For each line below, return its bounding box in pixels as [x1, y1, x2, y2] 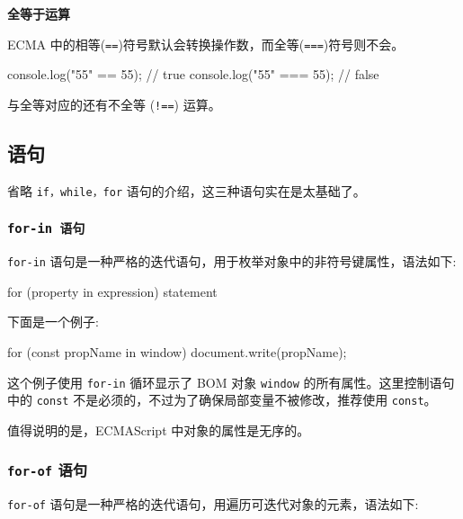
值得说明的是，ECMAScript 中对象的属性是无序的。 [7, 420, 310, 439]
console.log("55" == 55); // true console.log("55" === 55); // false [7, 65, 379, 84]
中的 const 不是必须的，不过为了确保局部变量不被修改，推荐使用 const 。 [7, 390, 437, 409]
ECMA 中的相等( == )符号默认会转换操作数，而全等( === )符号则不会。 [7, 34, 405, 53]
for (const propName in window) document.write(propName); [7, 342, 347, 361]
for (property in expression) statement [7, 282, 218, 300]
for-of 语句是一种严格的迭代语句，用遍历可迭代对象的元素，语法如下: [7, 495, 419, 514]
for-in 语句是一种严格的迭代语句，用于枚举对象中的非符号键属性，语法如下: [7, 252, 457, 271]
